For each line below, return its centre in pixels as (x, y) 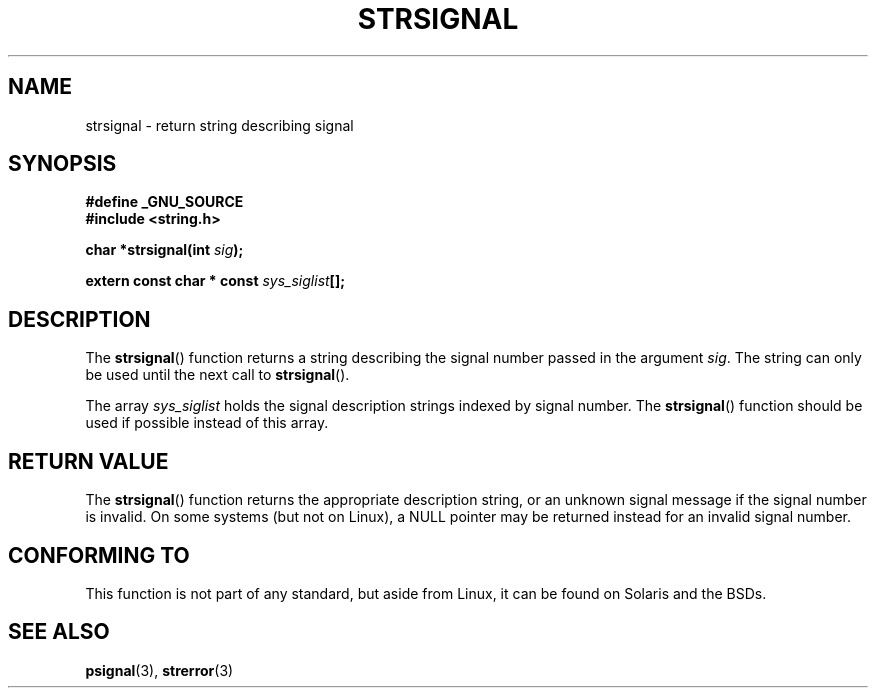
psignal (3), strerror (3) (159, 670)
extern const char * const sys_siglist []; (215, 281)
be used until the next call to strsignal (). (217, 375)
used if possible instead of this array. (207, 423)
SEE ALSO (59, 632)
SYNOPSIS (62, 164)
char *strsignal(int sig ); (164, 250)
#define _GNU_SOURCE (164, 202)
